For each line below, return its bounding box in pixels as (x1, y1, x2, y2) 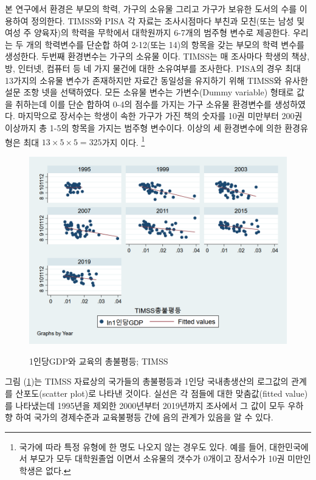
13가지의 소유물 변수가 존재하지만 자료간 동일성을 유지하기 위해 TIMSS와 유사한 (5, 74, 308, 86)
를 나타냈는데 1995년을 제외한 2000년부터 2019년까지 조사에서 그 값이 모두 (5, 399, 285, 411)
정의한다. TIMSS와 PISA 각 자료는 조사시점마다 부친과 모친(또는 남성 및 (31, 14, 305, 27)
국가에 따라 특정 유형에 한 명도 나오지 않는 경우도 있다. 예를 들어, (19, 440, 267, 453)
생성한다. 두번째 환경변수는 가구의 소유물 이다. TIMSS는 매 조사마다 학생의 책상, (5, 50, 310, 63)
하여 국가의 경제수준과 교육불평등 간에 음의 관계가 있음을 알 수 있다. (15, 411, 273, 423)
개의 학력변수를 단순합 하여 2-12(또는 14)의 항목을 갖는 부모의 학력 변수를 (26, 38, 304, 50)
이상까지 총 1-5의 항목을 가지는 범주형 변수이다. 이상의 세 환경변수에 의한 (5, 121, 282, 134)
